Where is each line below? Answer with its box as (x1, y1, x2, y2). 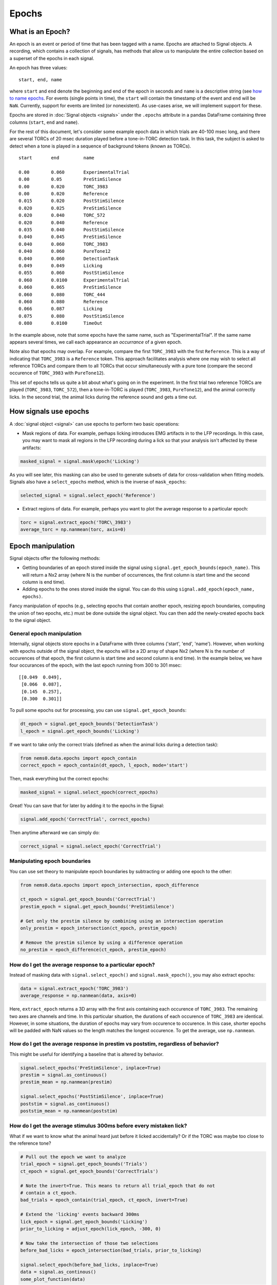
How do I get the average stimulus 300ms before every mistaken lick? (9, 1122, 187, 1129)
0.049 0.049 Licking (18, 263, 103, 268)
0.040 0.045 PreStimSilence (18, 234, 122, 240)
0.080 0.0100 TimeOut (18, 320, 103, 326)
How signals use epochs (9, 407, 89, 416)
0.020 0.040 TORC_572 (18, 212, 105, 218)
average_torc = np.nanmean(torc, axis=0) (20, 527, 126, 533)
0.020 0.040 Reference (18, 219, 108, 226)
